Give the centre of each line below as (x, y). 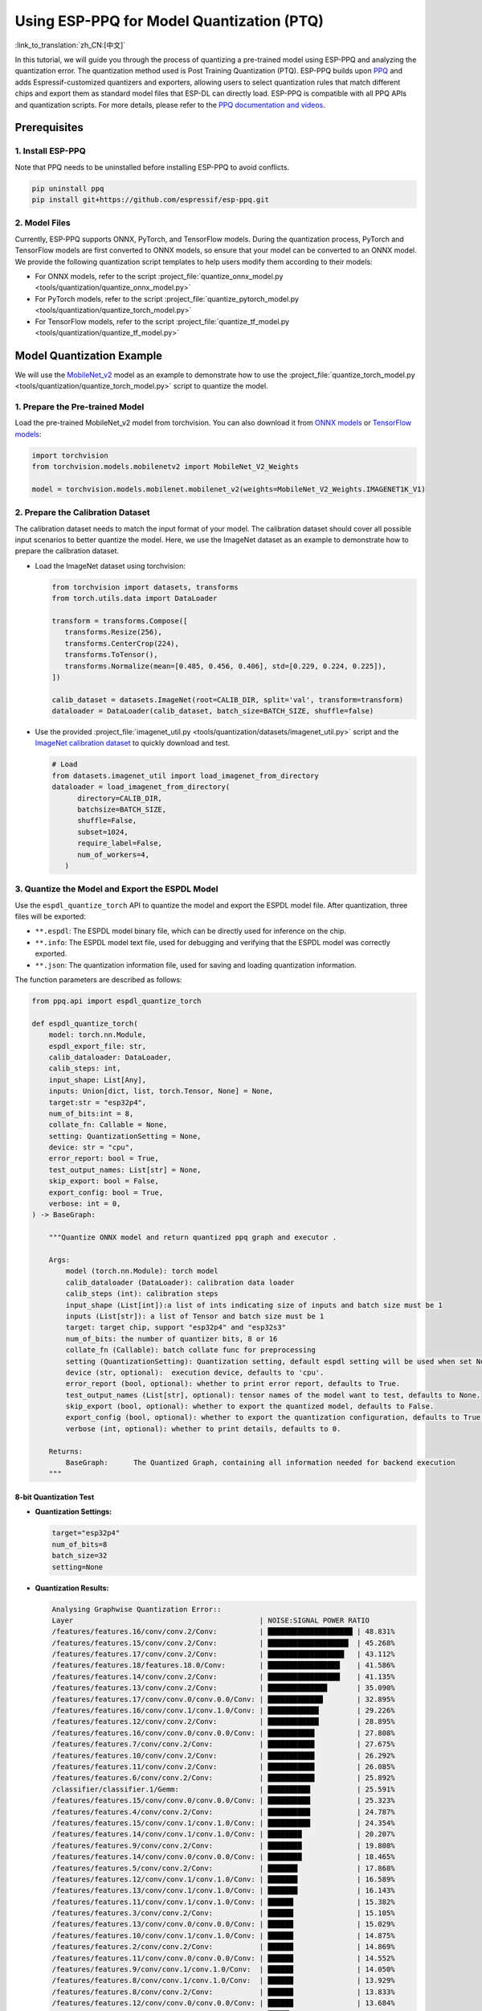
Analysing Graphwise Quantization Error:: (137, 1609)
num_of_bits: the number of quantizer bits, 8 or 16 (172, 1339)
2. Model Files (43, 223)
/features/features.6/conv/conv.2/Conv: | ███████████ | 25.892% (223, 1778)
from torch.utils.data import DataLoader (135, 598)
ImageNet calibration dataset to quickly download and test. (133, 743)
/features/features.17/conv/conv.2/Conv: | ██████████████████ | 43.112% (223, 1654)
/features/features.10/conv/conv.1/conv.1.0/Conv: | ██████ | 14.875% (223, 1935)
